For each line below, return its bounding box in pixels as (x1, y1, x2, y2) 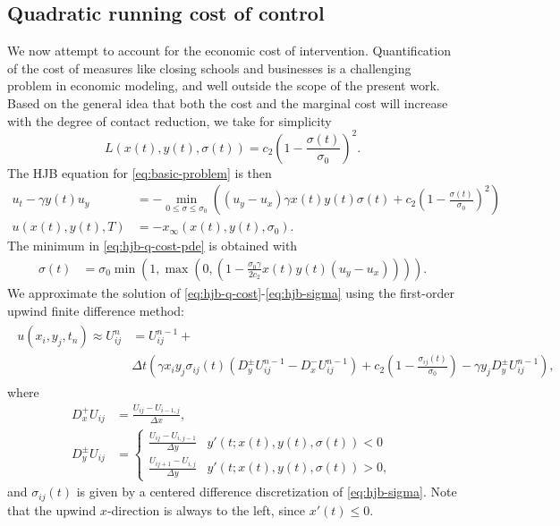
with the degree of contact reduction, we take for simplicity (7, 111, 332, 130)
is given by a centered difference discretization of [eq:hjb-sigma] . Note (76, 482, 457, 501)
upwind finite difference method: (7, 301, 185, 319)
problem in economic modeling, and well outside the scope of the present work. (7, 76, 440, 95)
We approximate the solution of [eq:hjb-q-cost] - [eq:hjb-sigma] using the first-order (7, 283, 454, 301)
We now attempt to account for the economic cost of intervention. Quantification (7, 41, 451, 60)
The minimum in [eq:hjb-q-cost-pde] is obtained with (7, 236, 298, 255)
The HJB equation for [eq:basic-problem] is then (7, 163, 272, 182)
